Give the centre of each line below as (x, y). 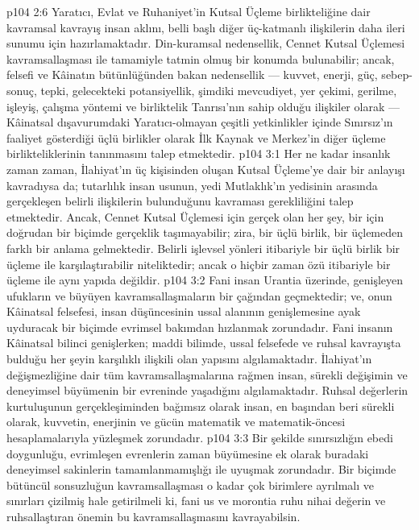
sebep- (397, 75)
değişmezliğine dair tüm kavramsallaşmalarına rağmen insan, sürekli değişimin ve (207, 374)
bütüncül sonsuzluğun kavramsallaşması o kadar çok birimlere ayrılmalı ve (190, 484)
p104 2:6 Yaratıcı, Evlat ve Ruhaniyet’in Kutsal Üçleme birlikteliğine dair (189, 11)
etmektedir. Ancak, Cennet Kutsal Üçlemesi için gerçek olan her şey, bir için (195, 216)
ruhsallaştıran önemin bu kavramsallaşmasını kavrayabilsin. (153, 516)
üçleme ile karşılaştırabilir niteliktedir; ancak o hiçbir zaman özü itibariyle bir (199, 264)
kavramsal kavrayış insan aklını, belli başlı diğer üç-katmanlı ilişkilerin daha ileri (206, 27)
